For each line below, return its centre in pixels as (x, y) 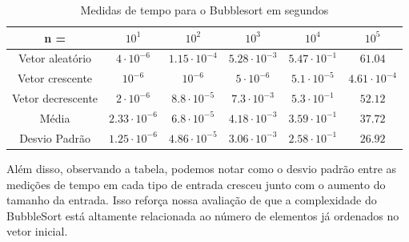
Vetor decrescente (55, 98)
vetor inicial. (37, 231)
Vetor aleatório (55, 58)
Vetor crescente (55, 78)
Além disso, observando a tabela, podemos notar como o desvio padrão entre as (202, 168)
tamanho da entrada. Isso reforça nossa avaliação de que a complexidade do (192, 200)
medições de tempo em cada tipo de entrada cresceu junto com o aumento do (196, 184)
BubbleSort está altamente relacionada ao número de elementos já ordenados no (203, 215)
